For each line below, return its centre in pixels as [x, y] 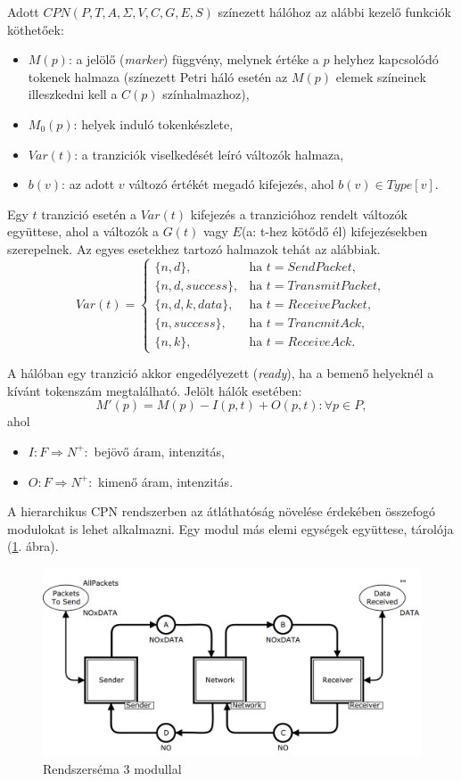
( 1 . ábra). [33, 546]
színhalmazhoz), [206, 94]
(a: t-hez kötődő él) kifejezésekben [334, 231]
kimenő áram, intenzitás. [166, 481]
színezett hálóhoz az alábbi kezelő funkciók [334, 12]
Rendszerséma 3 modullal [112, 768]
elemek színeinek [381, 76]
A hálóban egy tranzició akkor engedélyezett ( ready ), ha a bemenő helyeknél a [221, 373]
